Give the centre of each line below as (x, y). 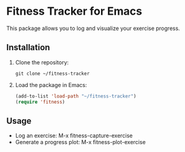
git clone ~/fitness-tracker (52, 74)
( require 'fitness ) (40, 102)
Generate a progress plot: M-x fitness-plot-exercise (80, 142)
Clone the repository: (42, 62)
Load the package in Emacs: (51, 85)
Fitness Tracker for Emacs (74, 11)
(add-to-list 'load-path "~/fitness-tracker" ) (76, 96)
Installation (28, 47)
